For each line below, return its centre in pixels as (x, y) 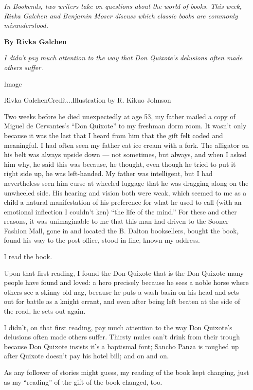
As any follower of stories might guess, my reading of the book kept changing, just (126, 372)
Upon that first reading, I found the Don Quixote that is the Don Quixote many (124, 273)
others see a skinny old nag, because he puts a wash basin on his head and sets (122, 292)
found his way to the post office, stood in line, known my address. (102, 240)
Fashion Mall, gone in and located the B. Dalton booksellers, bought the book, (121, 230)
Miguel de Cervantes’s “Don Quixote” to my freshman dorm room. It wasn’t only (125, 126)
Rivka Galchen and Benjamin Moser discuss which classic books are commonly (121, 15)
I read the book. (28, 257)
